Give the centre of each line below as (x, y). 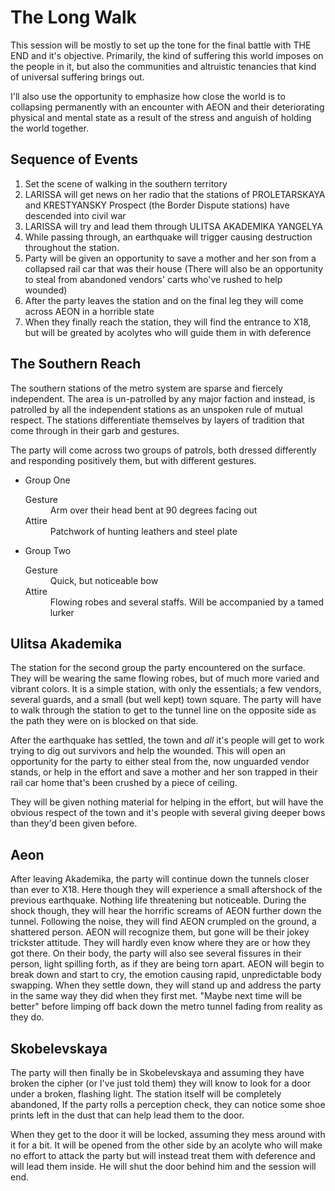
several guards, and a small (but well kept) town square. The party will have (166, 700)
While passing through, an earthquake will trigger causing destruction (168, 237)
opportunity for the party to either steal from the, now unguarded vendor (160, 762)
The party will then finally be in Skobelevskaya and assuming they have (157, 1072)
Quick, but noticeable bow (104, 580)
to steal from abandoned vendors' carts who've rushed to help (153, 279)
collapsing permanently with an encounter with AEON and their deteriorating (167, 107)
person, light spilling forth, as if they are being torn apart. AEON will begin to (167, 964)
